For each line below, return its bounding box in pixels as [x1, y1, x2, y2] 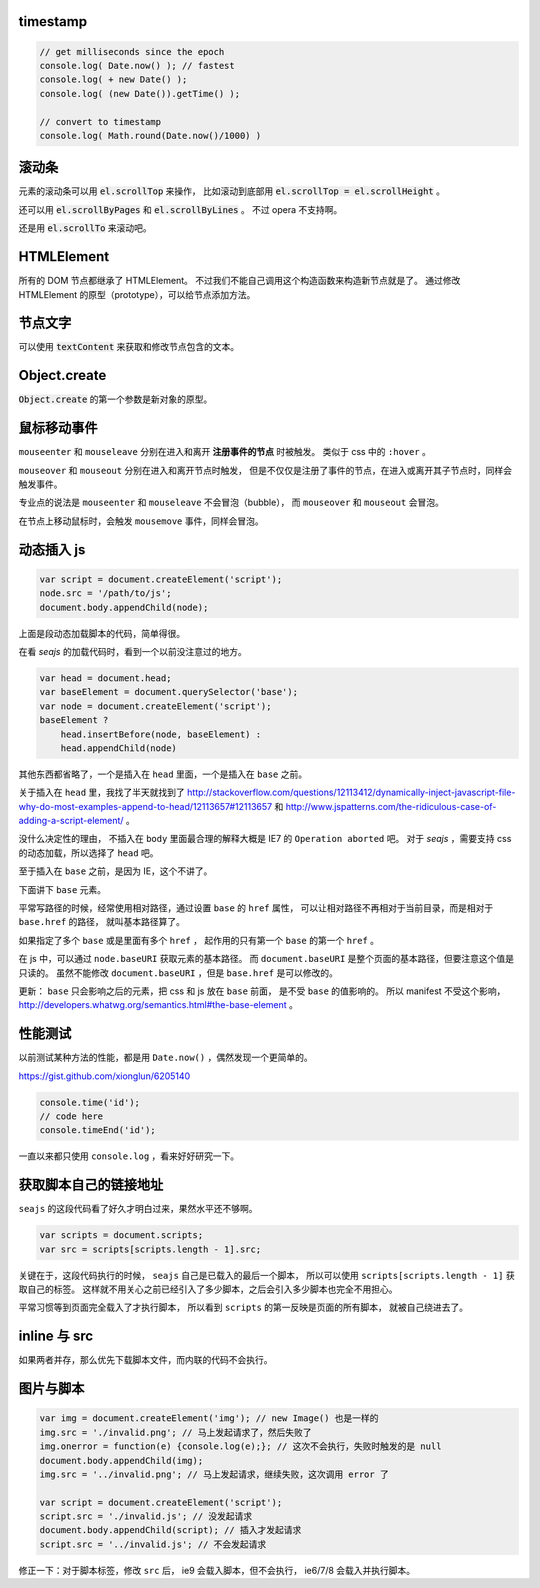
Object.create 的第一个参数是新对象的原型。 [18, 393, 213, 405]
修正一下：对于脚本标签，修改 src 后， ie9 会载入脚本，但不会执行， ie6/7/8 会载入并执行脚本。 [18, 1564, 416, 1576]
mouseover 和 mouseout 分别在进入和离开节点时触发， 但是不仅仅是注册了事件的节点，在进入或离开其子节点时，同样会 [18, 464, 513, 476]
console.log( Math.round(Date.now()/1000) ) [39, 130, 262, 141]
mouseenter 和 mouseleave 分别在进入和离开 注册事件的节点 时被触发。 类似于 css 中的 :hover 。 [18, 446, 432, 458]
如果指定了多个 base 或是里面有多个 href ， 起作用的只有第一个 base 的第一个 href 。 [18, 934, 380, 946]
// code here [39, 1111, 104, 1122]
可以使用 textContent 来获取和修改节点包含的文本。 [18, 341, 240, 353]
